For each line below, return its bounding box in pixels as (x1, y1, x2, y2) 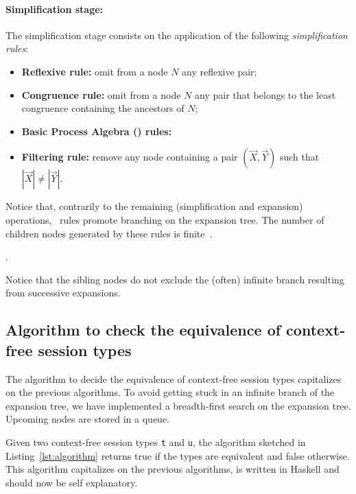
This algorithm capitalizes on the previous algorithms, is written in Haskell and (5, 462, 340, 476)
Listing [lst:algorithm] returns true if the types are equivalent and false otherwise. (5, 448, 350, 462)
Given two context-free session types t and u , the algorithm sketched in (5, 434, 306, 449)
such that (279, 150, 320, 164)
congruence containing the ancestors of (21, 101, 185, 115)
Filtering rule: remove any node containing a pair (21, 150, 238, 164)
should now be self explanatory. (5, 475, 138, 489)
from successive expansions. (5, 285, 121, 300)
